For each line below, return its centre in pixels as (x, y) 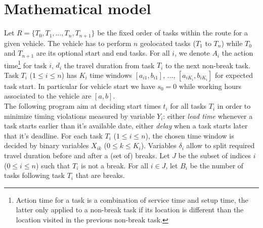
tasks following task (35, 175)
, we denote (192, 53)
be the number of (217, 165)
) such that (53, 165)
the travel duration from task (109, 65)
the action (237, 53)
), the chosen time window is (190, 135)
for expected (234, 75)
